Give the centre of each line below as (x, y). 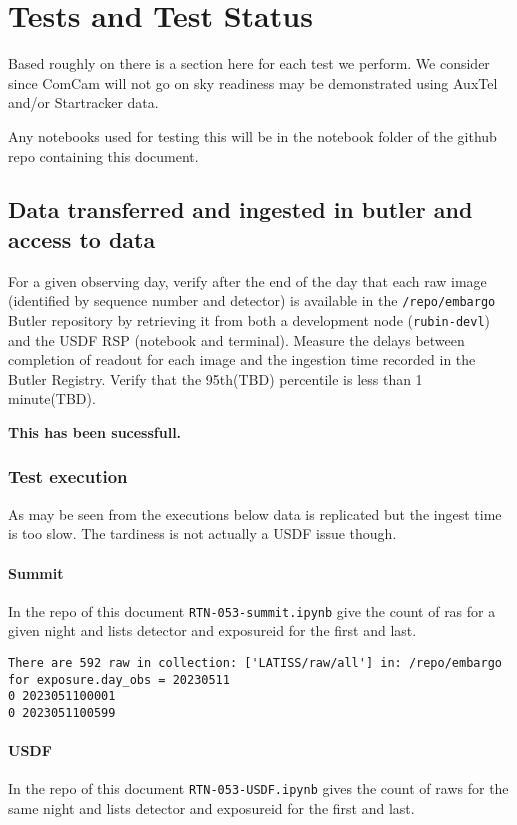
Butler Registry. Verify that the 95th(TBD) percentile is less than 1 (215, 378)
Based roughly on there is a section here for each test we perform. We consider (249, 63)
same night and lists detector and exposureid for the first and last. (211, 808)
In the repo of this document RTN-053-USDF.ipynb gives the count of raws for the (258, 788)
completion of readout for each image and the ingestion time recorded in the (242, 359)
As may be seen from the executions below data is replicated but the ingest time (255, 513)
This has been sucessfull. (95, 431)
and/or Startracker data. (83, 102)
